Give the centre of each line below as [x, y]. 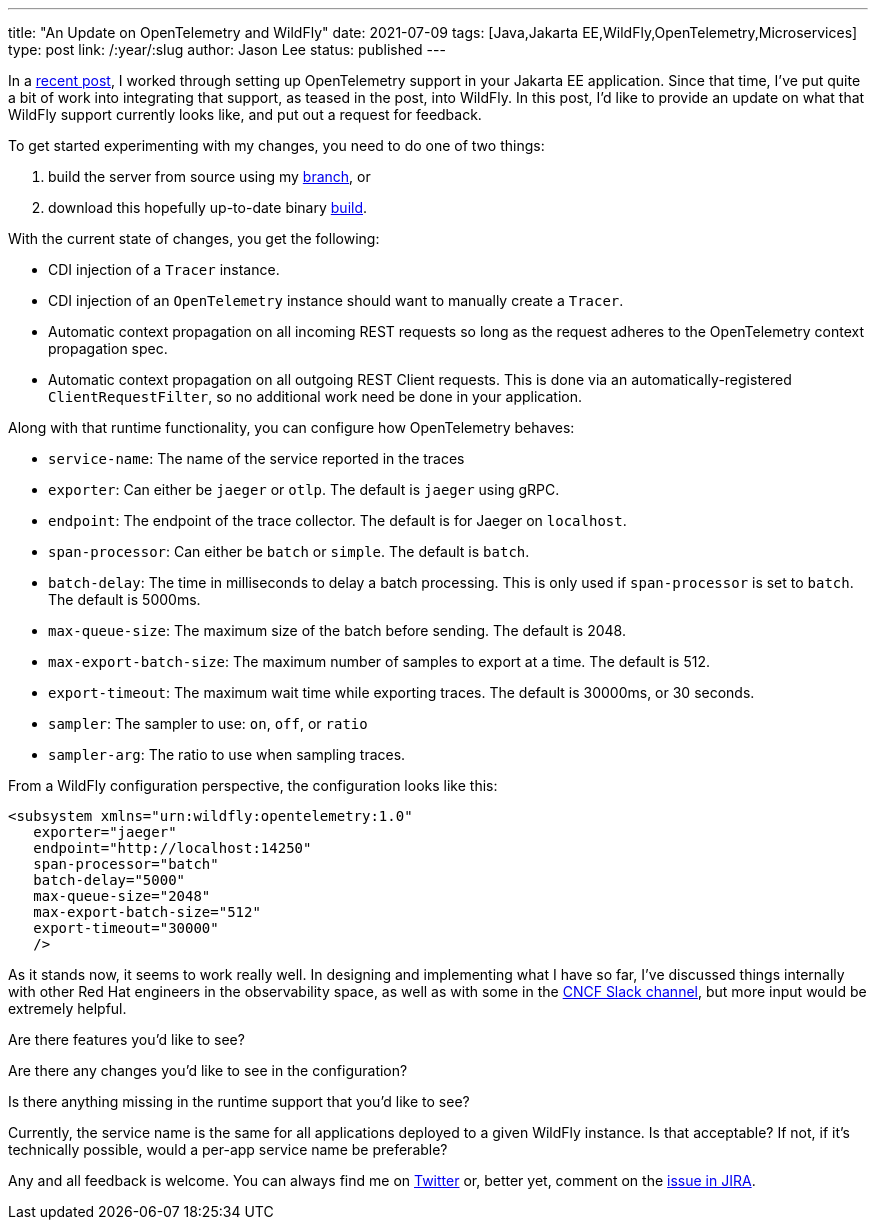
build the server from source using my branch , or [209, 176]
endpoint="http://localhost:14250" [172, 848]
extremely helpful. [67, 1008]
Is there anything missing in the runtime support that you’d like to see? [239, 1101]
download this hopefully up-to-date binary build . [208, 207]
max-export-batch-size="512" [147, 912]
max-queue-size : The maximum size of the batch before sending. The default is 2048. [337, 630]
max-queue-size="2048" [122, 896]
